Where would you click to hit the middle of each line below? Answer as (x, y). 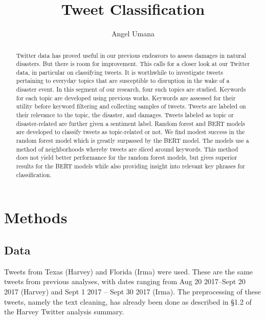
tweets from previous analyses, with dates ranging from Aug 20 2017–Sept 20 (125, 281)
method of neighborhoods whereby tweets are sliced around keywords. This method (127, 149)
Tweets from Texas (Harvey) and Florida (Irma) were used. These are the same (129, 271)
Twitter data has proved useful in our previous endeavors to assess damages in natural (131, 55)
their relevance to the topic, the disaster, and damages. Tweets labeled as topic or (125, 115)
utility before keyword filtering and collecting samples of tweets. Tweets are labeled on (131, 106)
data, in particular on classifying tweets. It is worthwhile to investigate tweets (119, 72)
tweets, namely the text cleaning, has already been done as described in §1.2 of (128, 301)
